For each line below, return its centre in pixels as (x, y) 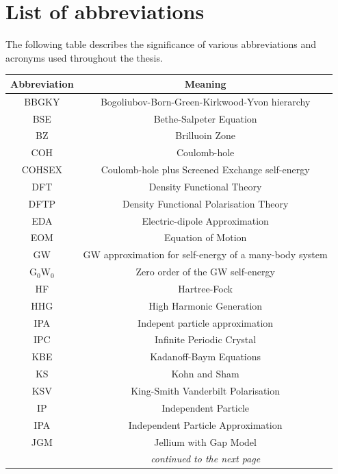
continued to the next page (206, 459)
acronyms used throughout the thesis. (84, 57)
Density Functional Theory (205, 186)
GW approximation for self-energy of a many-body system (205, 254)
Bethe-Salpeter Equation (205, 118)
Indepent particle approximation (206, 322)
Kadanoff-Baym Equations (206, 357)
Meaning (205, 83)
